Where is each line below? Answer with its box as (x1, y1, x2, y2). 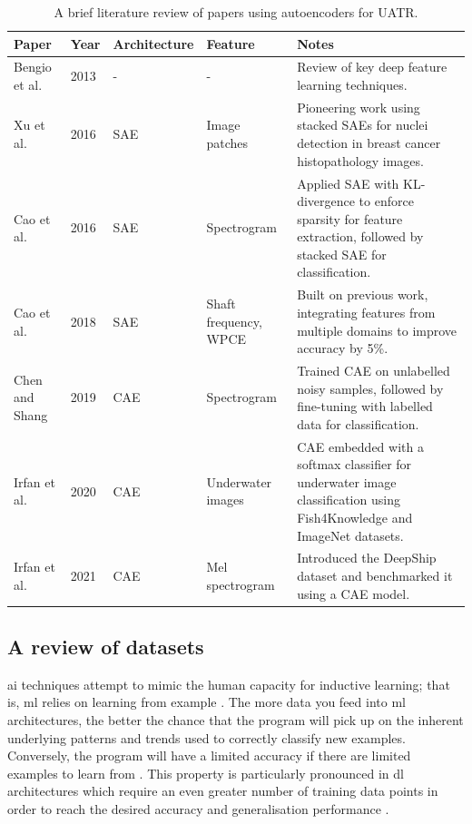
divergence (297, 191, 355, 211)
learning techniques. (297, 75, 408, 94)
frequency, (206, 311, 262, 330)
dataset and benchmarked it (297, 565, 453, 584)
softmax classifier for (297, 455, 412, 474)
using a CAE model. (297, 584, 410, 603)
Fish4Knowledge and (297, 507, 413, 526)
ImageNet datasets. (297, 525, 404, 544)
